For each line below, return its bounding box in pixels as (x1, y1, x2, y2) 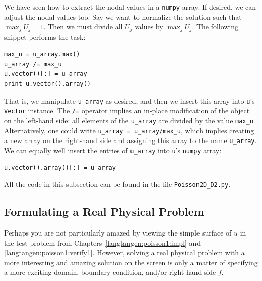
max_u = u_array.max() (4, 51, 80, 58)
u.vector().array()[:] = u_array (4, 164, 116, 171)
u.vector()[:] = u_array (4, 70, 87, 78)
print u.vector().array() (4, 80, 91, 88)
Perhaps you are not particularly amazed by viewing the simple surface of (4, 227, 232, 238)
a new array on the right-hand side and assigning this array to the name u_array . (4, 135, 257, 146)
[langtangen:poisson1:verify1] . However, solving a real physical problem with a (4, 247, 245, 258)
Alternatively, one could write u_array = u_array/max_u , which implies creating (4, 125, 254, 135)
